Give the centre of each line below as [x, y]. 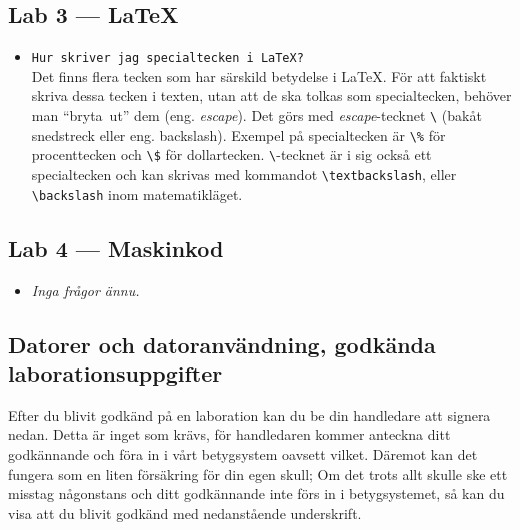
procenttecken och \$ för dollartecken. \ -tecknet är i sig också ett [231, 154]
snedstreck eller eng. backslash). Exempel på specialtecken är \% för [238, 134]
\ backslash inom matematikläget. [137, 193]
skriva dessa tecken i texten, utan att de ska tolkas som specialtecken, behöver [271, 95]
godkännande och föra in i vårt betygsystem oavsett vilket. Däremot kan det [243, 453]
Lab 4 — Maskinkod [116, 247]
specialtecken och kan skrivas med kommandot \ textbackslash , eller [244, 174]
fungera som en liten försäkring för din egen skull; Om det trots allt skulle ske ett [258, 473]
